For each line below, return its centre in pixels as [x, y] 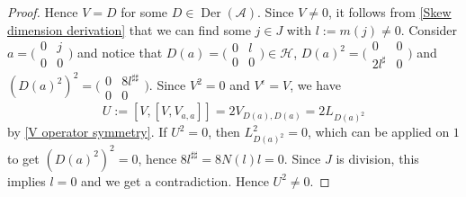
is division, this [377, 158]
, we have [315, 85]
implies [27, 180]
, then [224, 132]
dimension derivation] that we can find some [129, 29]
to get [23, 158]
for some [144, 12]
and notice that [120, 53]
